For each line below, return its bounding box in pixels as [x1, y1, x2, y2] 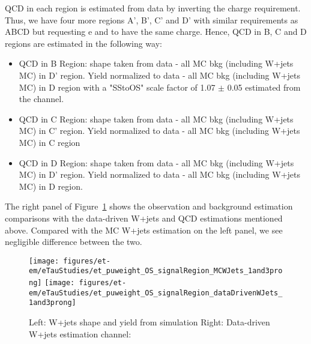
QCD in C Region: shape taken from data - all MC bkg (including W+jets [19, 112, 294, 125]
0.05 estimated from [227, 80, 301, 93]
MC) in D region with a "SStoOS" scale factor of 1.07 [19, 80, 216, 93]
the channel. [19, 92, 64, 105]
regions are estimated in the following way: [5, 37, 162, 49]
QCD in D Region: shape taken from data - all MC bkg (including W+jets [19, 156, 294, 169]
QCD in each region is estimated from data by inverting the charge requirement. [5, 2, 301, 14]
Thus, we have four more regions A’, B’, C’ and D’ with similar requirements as [5, 13, 298, 26]
